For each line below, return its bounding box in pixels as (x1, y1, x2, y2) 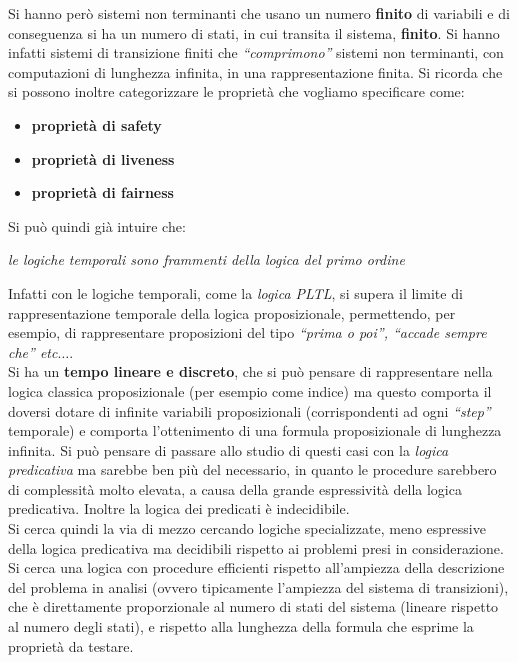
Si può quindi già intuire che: (8, 215, 186, 236)
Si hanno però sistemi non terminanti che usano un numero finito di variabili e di (8, 3, 510, 23)
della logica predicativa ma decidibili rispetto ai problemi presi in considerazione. (8, 537, 504, 558)
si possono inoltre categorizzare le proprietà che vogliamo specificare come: (8, 81, 465, 102)
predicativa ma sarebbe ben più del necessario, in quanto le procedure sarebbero (8, 459, 497, 480)
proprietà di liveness (31, 148, 175, 169)
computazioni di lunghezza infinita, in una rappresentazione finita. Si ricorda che (8, 61, 503, 82)
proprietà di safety (31, 114, 162, 135)
